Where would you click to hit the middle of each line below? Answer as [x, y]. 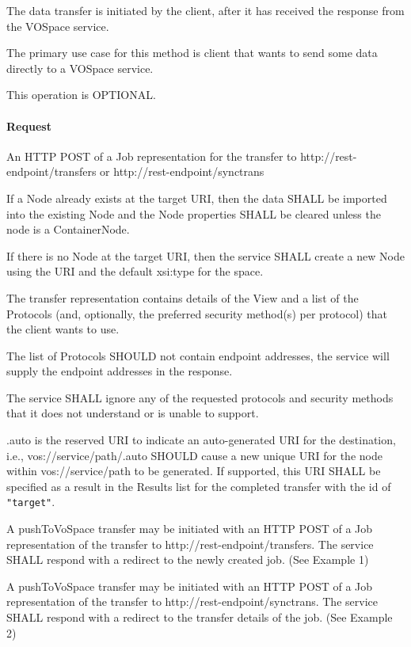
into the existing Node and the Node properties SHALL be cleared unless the [194, 213]
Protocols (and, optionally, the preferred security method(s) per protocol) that [197, 313]
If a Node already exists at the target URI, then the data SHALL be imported [197, 198]
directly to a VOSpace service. [80, 68]
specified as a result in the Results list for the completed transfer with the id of [199, 486]
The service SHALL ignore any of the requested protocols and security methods [200, 397]
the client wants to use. [63, 329]
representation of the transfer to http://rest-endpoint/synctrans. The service [192, 601]
